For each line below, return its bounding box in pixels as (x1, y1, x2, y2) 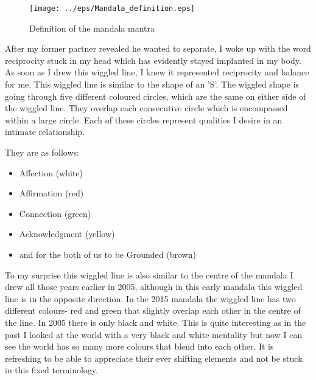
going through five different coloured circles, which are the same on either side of (5, 89, 306, 102)
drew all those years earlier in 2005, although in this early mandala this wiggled (5, 280, 303, 293)
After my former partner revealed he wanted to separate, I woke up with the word (5, 42, 311, 55)
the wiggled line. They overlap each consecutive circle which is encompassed (5, 102, 288, 114)
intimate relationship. (5, 125, 85, 138)
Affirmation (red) (19, 187, 84, 199)
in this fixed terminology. (5, 364, 98, 376)
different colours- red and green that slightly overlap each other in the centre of (5, 304, 301, 317)
